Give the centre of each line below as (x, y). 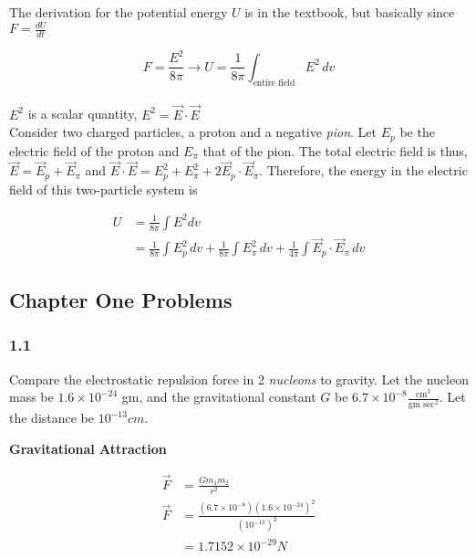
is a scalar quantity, (83, 114)
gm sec (421, 405)
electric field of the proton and (94, 150)
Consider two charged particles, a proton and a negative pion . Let (193, 132)
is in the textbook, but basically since (350, 12)
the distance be (52, 418)
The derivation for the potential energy (119, 12)
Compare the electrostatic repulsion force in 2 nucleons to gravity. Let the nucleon (239, 379)
